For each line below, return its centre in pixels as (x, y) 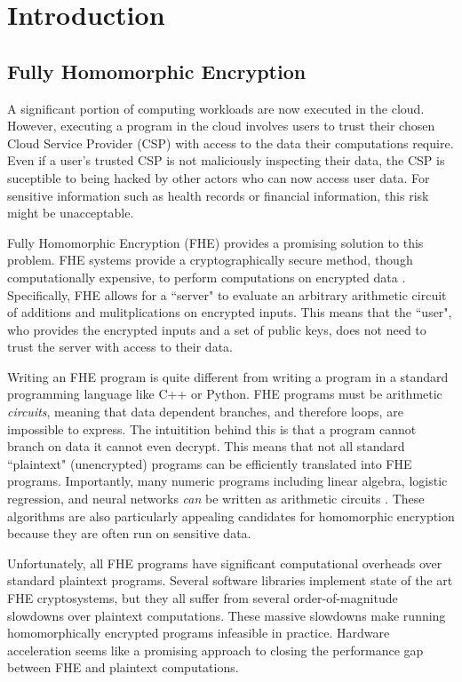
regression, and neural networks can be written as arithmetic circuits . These (216, 499)
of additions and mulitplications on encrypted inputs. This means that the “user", (230, 312)
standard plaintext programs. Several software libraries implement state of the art (230, 580)
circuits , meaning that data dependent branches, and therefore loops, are (205, 412)
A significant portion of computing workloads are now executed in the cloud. (216, 108)
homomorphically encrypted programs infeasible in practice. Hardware (199, 633)
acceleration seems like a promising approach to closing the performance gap (215, 650)
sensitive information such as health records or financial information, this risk (218, 195)
